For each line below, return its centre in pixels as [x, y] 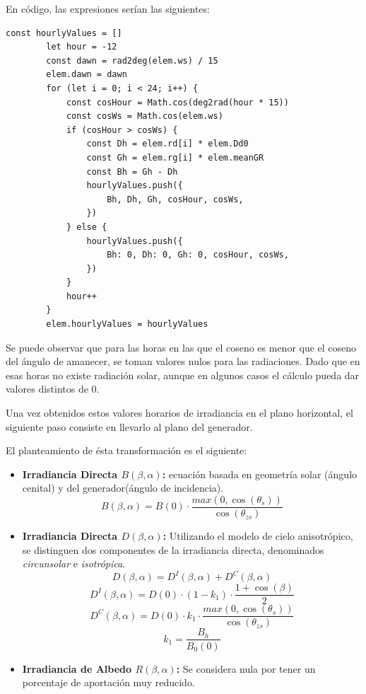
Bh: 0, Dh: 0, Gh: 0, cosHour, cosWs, [198, 255]
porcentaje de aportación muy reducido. [108, 682]
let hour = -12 [82, 47]
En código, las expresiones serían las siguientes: [108, 8]
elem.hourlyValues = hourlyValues [127, 324]
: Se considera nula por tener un [246, 668]
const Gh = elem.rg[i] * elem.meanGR [175, 157]
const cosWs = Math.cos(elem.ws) [144, 116]
